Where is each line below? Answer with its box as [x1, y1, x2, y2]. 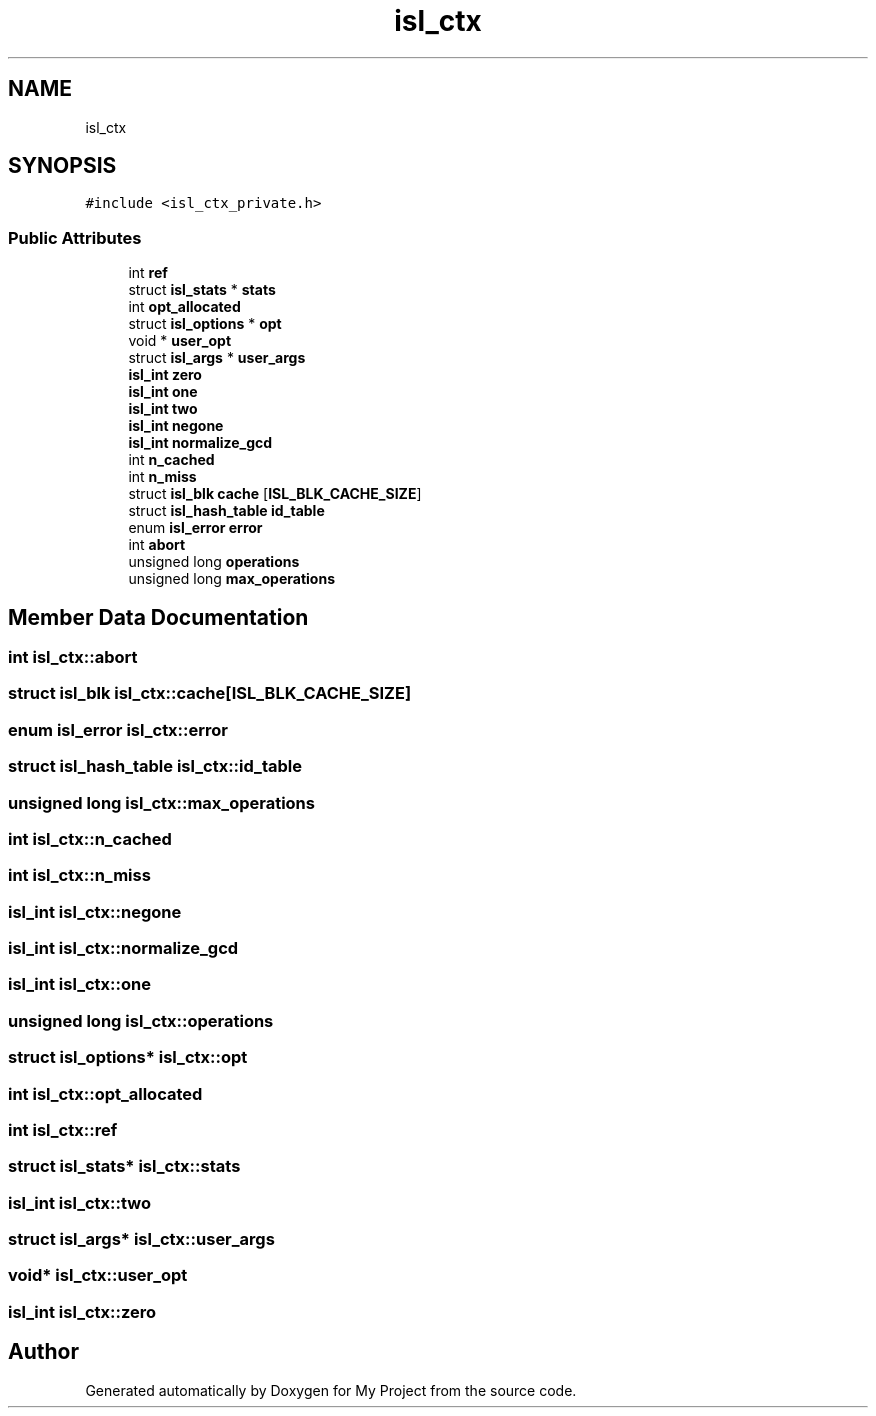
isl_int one [128, 383, 198, 401]
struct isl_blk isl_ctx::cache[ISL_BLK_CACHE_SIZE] [8, 683, 412, 704]
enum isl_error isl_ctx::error [8, 719, 229, 740]
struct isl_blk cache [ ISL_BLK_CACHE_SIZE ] [128, 485, 422, 503]
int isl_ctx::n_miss [8, 865, 151, 886]
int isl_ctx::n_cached [8, 828, 172, 849]
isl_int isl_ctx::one [8, 974, 151, 995]
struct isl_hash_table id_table [128, 502, 325, 520]
